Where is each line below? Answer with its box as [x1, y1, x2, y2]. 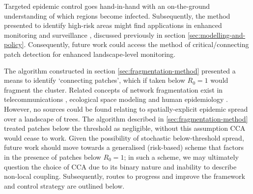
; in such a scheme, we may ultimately [124, 151, 239, 162]
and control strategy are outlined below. [4, 180, 125, 191]
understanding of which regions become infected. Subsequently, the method [4, 10, 230, 21]
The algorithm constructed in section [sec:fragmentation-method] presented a [4, 65, 236, 75]
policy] [4, 39, 24, 49]
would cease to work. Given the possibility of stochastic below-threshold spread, [4, 132, 244, 143]
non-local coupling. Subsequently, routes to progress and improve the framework [4, 171, 245, 181]
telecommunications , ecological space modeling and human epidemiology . [4, 94, 228, 104]
